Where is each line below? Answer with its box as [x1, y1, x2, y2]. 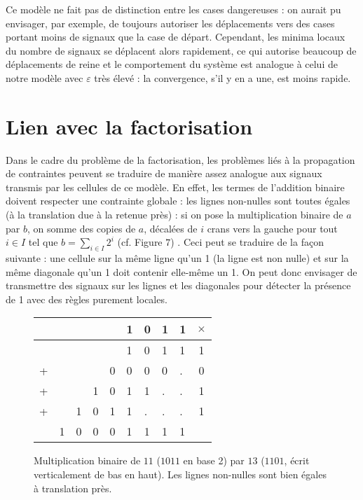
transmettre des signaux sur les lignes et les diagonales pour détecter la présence [6, 278, 351, 293]
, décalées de [144, 221, 198, 235]
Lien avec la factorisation [6, 111, 253, 140]
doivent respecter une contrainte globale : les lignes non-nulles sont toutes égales [6, 193, 350, 208]
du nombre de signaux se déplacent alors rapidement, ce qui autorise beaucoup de [6, 43, 357, 57]
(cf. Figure [117, 235, 163, 249]
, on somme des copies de [27, 221, 136, 235]
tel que [28, 235, 58, 249]
